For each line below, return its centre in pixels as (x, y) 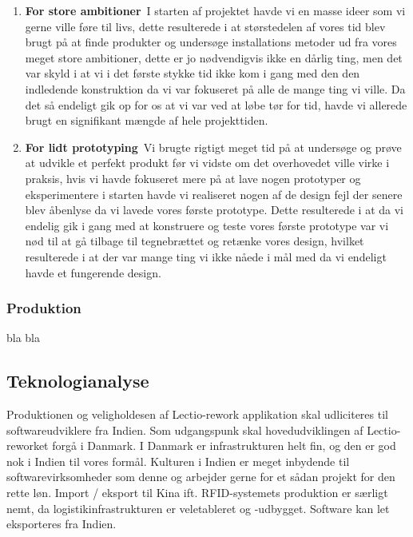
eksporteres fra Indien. (62, 524)
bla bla (24, 338)
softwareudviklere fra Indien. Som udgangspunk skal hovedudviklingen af (185, 430)
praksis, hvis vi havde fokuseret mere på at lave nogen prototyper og (193, 178)
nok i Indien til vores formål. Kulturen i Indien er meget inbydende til (178, 461)
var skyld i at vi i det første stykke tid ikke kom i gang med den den (193, 73)
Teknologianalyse (78, 381)
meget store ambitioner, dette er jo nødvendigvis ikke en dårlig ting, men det (214, 57)
